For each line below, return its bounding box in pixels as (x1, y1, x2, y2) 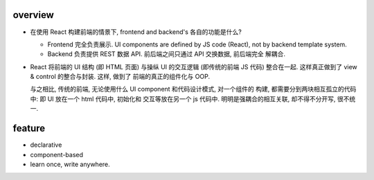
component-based (30, 150, 83, 159)
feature (12, 123, 46, 134)
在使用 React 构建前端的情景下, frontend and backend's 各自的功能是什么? (30, 28, 242, 36)
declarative (30, 141, 62, 149)
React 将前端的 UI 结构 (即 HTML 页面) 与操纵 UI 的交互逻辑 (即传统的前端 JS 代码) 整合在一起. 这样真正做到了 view (30, 62, 358, 71)
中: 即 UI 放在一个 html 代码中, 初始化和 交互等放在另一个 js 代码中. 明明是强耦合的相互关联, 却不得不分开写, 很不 (30, 94, 350, 103)
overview (12, 9, 55, 21)
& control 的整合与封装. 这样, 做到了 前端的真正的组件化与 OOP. (30, 73, 211, 81)
